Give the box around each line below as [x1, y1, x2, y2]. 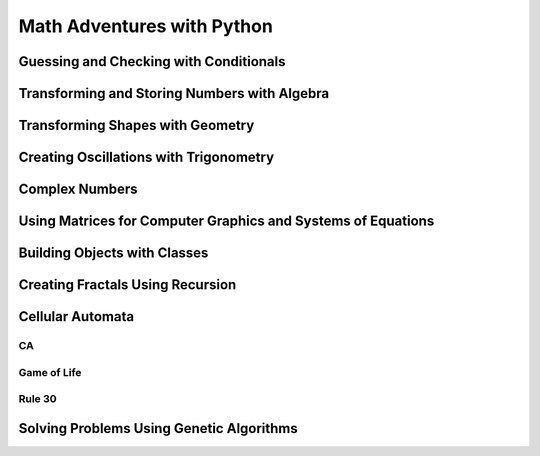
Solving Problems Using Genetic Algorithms [18, 420, 299, 437]
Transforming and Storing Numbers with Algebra [18, 85, 330, 102]
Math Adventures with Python [18, 15, 274, 37]
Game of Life [18, 365, 82, 379]
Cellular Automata [18, 308, 135, 325]
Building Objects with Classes [18, 245, 209, 262]
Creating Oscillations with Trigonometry [18, 149, 275, 166]
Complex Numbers [18, 181, 139, 198]
